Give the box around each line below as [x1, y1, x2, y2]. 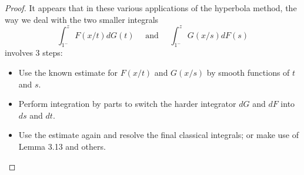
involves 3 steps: [5, 46, 63, 59]
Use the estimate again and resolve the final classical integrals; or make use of [18, 129, 299, 141]
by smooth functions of [206, 66, 290, 79]
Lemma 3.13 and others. [18, 140, 106, 153]
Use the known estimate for [18, 66, 118, 79]
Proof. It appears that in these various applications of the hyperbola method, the [5, 2, 297, 14]
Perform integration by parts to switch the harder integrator [18, 97, 236, 110]
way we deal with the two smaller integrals [5, 13, 159, 25]
